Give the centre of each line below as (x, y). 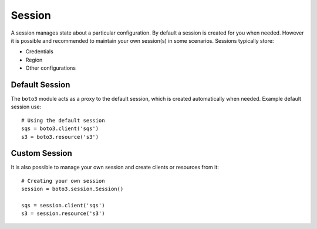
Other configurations (51, 68)
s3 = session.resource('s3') (63, 213)
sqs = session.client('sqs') (63, 206)
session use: (26, 107)
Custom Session (42, 153)
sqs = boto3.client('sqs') (60, 129)
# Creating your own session (63, 181)
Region (34, 60)
